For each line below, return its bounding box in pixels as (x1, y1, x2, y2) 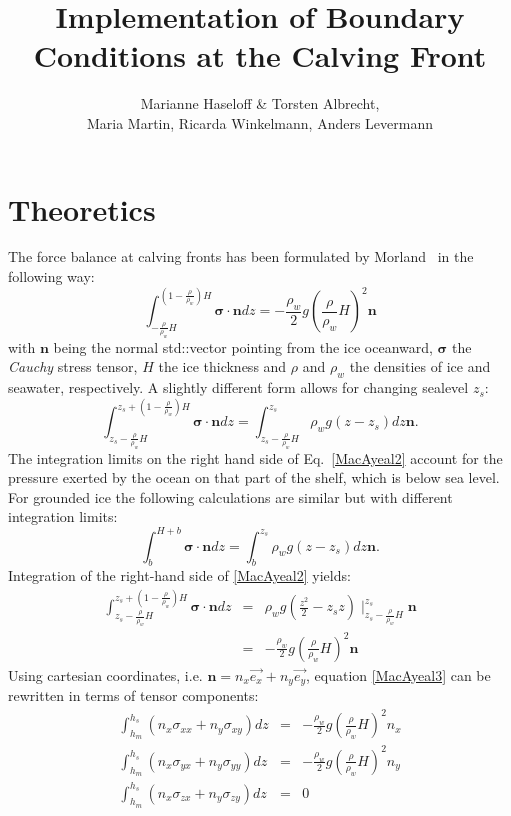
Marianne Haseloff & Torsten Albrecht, (140, 93, 380, 114)
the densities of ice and (349, 356, 491, 377)
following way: (8, 266, 95, 287)
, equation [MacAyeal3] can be (306, 664, 491, 685)
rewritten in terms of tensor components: (8, 684, 259, 705)
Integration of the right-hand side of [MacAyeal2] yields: (8, 565, 351, 586)
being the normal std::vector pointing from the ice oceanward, (53, 336, 433, 357)
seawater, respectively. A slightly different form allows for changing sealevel (8, 377, 469, 398)
